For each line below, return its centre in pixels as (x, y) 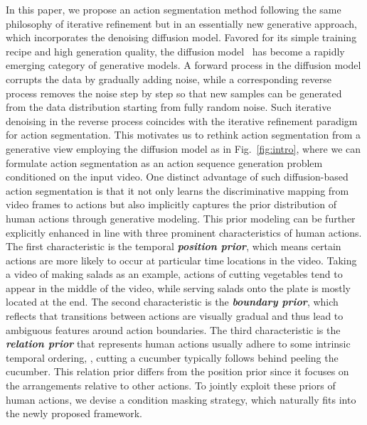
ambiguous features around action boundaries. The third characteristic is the (173, 329)
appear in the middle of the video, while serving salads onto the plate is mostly (179, 287)
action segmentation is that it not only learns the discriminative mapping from (177, 190)
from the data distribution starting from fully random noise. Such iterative (169, 107)
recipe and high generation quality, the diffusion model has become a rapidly (175, 51)
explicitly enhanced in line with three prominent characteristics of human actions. (184, 232)
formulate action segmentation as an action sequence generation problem (164, 162)
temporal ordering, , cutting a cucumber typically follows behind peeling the (172, 357)
